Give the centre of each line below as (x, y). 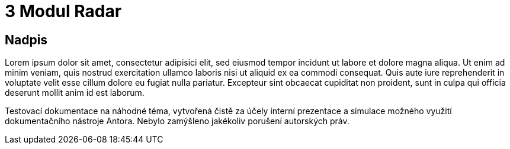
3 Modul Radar (63, 11)
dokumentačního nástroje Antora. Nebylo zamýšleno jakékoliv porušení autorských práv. (177, 121)
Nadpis (26, 40)
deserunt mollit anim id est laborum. (75, 93)
